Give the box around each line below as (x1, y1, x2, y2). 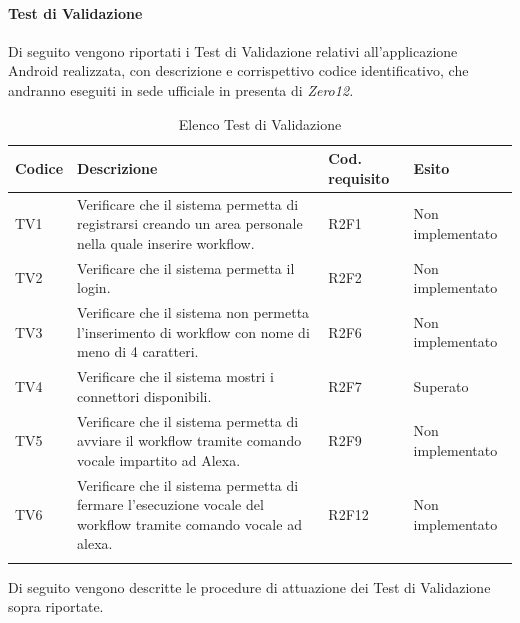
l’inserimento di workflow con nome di (77, 321, 310, 342)
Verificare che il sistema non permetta (77, 302, 310, 323)
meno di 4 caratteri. (77, 341, 199, 362)
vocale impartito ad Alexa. (77, 449, 241, 470)
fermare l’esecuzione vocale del (77, 494, 264, 515)
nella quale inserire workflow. (77, 232, 255, 253)
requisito (328, 167, 390, 188)
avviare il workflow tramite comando (77, 430, 302, 451)
